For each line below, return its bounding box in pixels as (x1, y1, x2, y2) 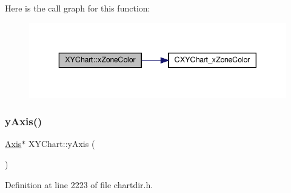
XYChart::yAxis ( (28, 137, 95, 150)
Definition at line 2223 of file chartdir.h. (5, 178, 153, 191)
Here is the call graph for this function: (5, 2, 150, 14)
